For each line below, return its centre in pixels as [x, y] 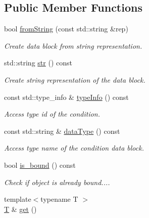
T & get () [20, 209]
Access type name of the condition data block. [74, 148]
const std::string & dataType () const [62, 131]
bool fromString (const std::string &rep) [66, 29]
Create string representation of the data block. [75, 79]
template [18, 199]
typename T [59, 199]
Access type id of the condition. [52, 114]
